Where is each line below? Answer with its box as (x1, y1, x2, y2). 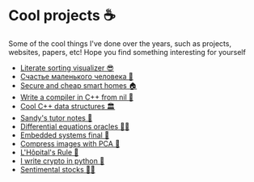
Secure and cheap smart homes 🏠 (19, 80, 138, 90)
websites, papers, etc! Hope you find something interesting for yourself (8, 47, 247, 57)
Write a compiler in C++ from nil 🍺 (19, 92, 133, 102)
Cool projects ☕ (8, 6, 116, 25)
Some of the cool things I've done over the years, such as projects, (8, 38, 232, 49)
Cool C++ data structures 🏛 (19, 101, 116, 111)
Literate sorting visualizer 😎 (19, 62, 115, 73)
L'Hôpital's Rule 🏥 (19, 147, 79, 157)
